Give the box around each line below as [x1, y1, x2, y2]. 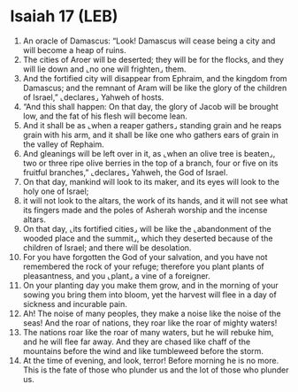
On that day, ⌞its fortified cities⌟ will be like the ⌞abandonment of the [22, 223, 272, 234]
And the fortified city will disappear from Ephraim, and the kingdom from [22, 73, 287, 83]
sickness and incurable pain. [22, 298, 127, 309]
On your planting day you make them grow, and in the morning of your [22, 280, 279, 290]
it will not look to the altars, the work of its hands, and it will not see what [22, 195, 288, 205]
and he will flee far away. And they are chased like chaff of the [22, 336, 251, 347]
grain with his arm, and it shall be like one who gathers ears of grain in [22, 129, 279, 140]
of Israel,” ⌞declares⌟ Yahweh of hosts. [22, 91, 164, 103]
